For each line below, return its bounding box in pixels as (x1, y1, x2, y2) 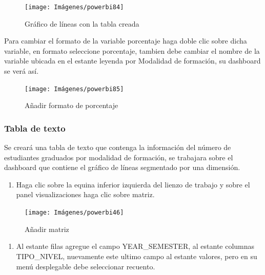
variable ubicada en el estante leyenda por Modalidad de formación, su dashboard (4, 55, 261, 66)
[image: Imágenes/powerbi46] (25, 209, 124, 217)
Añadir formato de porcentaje (25, 100, 118, 111)
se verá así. (4, 66, 39, 76)
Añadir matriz (25, 223, 69, 234)
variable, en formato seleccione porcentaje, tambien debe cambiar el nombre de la (4, 45, 260, 56)
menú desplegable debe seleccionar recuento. (16, 261, 155, 271)
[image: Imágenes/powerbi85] (25, 85, 124, 93)
